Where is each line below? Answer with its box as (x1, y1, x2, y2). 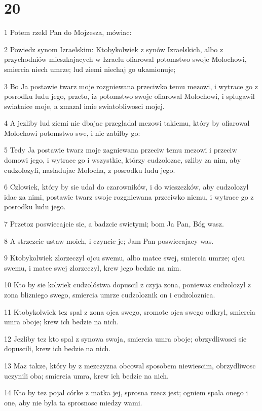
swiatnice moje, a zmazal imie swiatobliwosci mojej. (4, 100, 165, 111)
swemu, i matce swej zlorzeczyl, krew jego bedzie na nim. (4, 262, 181, 273)
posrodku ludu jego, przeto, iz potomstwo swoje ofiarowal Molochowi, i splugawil (4, 91, 255, 101)
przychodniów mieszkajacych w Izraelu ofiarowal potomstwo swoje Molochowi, (4, 54, 247, 64)
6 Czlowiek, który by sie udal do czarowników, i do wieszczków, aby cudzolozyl (4, 181, 249, 192)
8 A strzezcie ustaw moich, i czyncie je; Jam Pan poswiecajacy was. (4, 235, 214, 246)
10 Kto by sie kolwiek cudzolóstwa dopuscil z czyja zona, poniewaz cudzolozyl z (4, 279, 251, 290)
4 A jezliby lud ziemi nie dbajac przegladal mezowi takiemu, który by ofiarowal (4, 118, 250, 128)
